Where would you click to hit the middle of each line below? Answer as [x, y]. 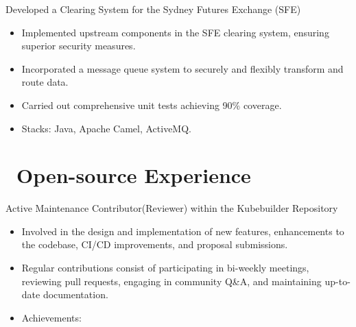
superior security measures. [79, 46]
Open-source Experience [134, 175]
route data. [45, 82]
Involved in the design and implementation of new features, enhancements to [183, 231]
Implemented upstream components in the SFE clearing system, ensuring [175, 32]
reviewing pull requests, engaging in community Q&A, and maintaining [171, 281]
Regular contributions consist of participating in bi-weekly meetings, [165, 268]
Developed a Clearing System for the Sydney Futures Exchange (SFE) [153, 9]
